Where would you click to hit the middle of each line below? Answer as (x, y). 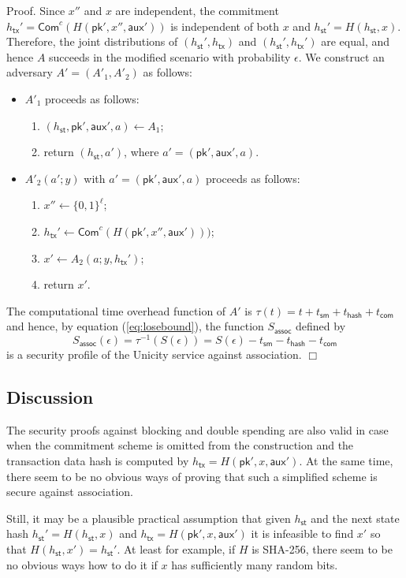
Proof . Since (36, 10)
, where (142, 152)
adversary (30, 72)
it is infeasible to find (302, 533)
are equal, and (356, 41)
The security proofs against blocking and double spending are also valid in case (197, 429)
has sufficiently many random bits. (255, 564)
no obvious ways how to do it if (82, 564)
